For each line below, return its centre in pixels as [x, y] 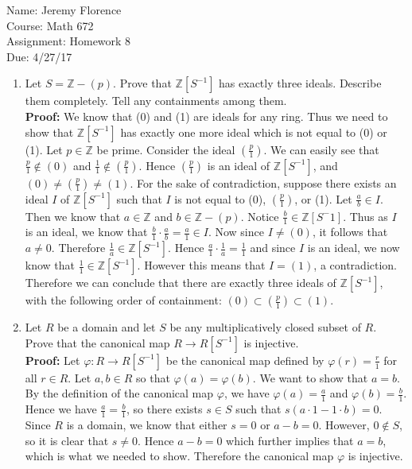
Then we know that [73, 216]
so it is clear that [67, 440]
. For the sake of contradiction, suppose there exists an [263, 182]
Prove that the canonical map [97, 342]
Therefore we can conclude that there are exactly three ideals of [181, 283]
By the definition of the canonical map [119, 393]
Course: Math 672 [50, 25]
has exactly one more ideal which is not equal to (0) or [254, 132]
